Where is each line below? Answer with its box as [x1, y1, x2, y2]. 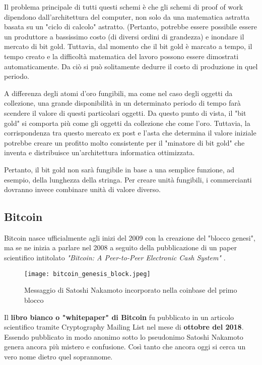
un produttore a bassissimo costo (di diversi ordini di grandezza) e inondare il [4, 31, 244, 41]
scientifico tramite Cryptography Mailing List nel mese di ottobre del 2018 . [4, 322, 244, 332]
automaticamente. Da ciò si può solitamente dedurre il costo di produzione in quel [4, 61, 258, 71]
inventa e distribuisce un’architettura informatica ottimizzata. [4, 147, 195, 158]
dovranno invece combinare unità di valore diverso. [4, 184, 161, 195]
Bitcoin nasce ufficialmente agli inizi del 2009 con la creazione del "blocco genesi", [4, 232, 255, 243]
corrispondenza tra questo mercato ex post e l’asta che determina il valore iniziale [4, 127, 256, 138]
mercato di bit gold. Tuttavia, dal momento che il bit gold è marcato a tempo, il [4, 41, 252, 52]
